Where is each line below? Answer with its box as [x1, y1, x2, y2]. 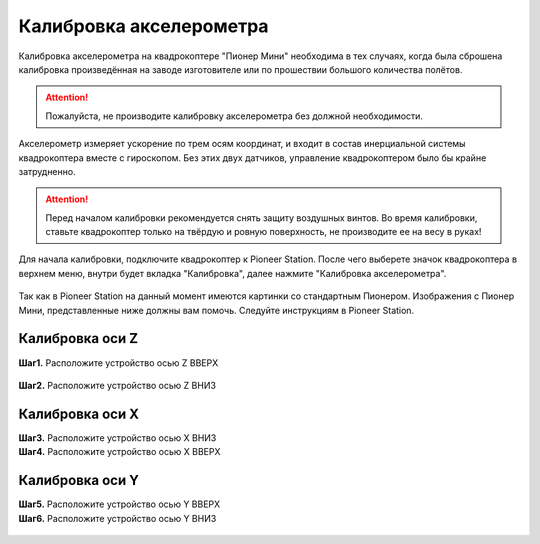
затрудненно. [18, 165, 76, 177]
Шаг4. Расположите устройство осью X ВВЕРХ [18, 446, 221, 458]
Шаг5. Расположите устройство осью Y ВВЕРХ [18, 498, 221, 510]
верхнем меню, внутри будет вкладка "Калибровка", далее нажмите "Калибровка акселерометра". [18, 267, 447, 279]
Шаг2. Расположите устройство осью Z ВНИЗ [18, 379, 217, 391]
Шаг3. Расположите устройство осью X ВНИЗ [18, 431, 217, 444]
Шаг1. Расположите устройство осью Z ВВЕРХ [18, 356, 219, 369]
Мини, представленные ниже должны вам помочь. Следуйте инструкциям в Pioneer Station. [18, 304, 415, 316]
